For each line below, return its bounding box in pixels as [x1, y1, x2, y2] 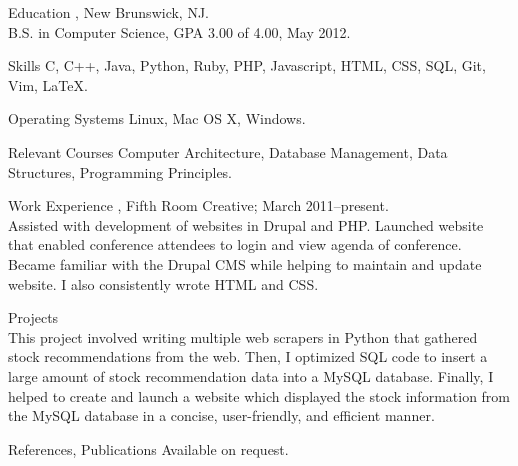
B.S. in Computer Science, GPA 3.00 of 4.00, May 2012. [8, 21, 351, 42]
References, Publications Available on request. [8, 438, 289, 459]
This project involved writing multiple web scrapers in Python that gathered [8, 326, 478, 347]
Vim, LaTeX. [8, 74, 88, 95]
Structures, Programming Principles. [8, 161, 232, 182]
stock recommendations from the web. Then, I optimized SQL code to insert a [8, 346, 488, 367]
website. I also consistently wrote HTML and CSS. [8, 273, 319, 294]
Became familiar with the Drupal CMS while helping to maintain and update [8, 253, 482, 274]
